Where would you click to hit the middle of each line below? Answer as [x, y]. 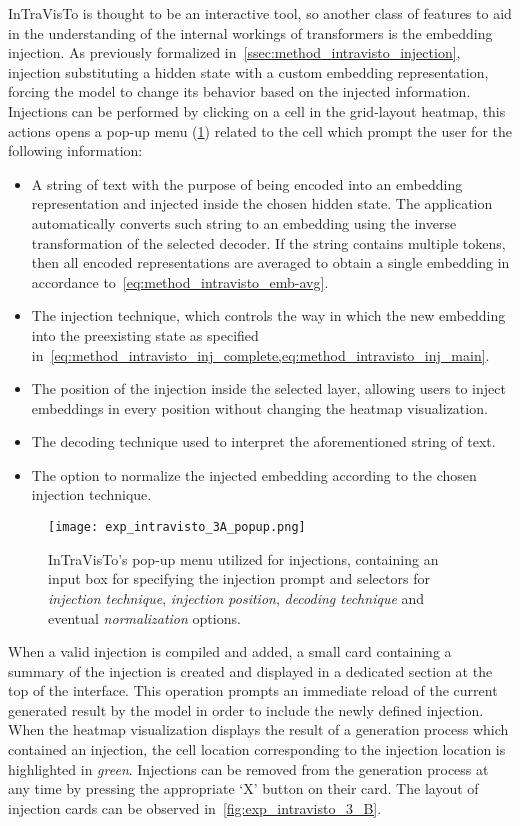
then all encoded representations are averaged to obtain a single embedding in [270, 262]
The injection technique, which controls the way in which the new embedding [268, 315]
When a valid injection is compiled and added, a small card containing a [230, 651]
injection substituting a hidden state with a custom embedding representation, [248, 71]
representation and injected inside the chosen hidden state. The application [262, 203]
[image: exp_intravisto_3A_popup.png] [177, 527]
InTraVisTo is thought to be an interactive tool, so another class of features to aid [260, 13]
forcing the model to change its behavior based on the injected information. [239, 91]
